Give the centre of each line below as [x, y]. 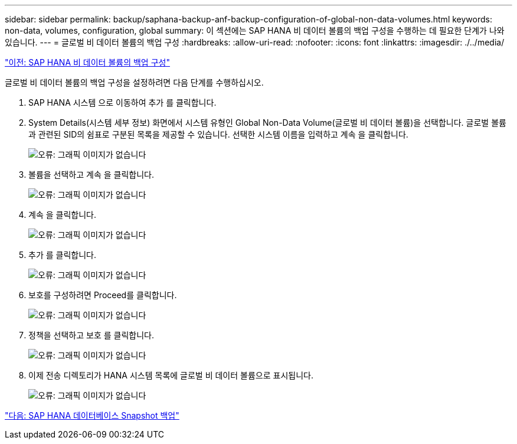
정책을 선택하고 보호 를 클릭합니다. [91, 335]
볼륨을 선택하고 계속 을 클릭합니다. [91, 174]
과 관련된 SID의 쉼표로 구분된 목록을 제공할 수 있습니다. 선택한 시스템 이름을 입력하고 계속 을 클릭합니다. [218, 134]
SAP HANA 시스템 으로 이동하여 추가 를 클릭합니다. [122, 102]
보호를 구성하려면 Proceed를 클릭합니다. [103, 295]
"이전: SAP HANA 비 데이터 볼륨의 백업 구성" [87, 62]
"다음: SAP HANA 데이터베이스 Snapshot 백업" [92, 415]
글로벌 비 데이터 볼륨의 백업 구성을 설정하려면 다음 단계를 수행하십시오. [134, 82]
